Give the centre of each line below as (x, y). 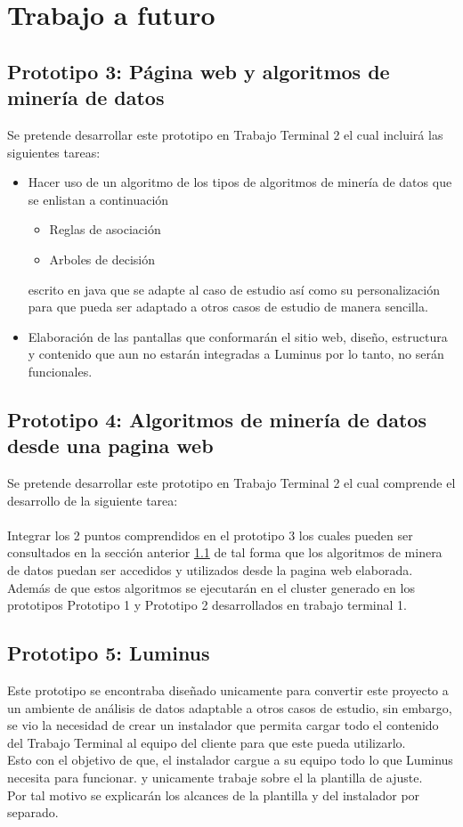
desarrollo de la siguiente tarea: (93, 500)
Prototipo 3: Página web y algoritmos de (199, 71)
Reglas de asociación (105, 229)
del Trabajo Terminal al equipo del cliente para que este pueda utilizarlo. (207, 742)
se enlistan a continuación (98, 199)
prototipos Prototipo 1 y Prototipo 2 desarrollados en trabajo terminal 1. (207, 605)
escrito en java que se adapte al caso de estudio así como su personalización (234, 289)
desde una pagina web (110, 446)
